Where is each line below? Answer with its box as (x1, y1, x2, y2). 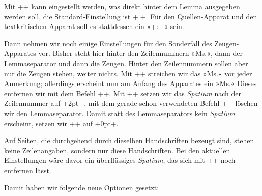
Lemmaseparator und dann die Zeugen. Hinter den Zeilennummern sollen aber (4, 58, 248, 68)
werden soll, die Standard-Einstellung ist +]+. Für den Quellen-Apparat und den (4, 11, 257, 21)
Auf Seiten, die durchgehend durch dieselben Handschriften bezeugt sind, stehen (4, 135, 254, 146)
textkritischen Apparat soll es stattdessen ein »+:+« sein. (4, 21, 184, 32)
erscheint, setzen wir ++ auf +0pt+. (4, 118, 119, 128)
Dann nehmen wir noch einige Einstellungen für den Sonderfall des (4, 38, 212, 48)
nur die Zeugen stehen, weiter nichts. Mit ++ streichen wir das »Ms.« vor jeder (4, 68, 252, 78)
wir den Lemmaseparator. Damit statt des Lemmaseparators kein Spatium (4, 107, 235, 118)
